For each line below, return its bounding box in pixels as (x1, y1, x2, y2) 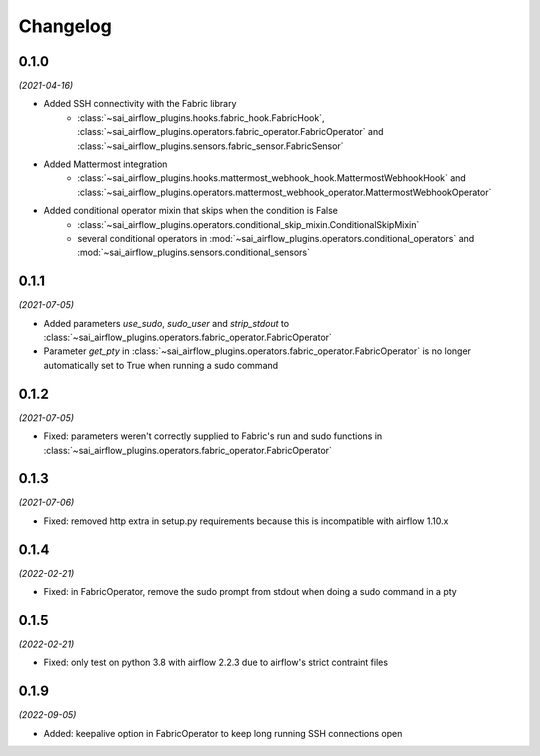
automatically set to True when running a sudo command (43, 359, 279, 371)
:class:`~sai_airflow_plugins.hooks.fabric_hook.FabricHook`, (77, 111, 325, 124)
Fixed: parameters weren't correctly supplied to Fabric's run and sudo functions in (43, 430, 383, 442)
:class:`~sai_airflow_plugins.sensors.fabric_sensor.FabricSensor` (77, 140, 344, 152)
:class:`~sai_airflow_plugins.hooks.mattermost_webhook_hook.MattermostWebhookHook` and (77, 172, 467, 184)
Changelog (18, 15, 112, 37)
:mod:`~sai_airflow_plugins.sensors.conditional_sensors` (77, 246, 310, 259)
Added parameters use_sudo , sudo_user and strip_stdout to (43, 317, 290, 329)
